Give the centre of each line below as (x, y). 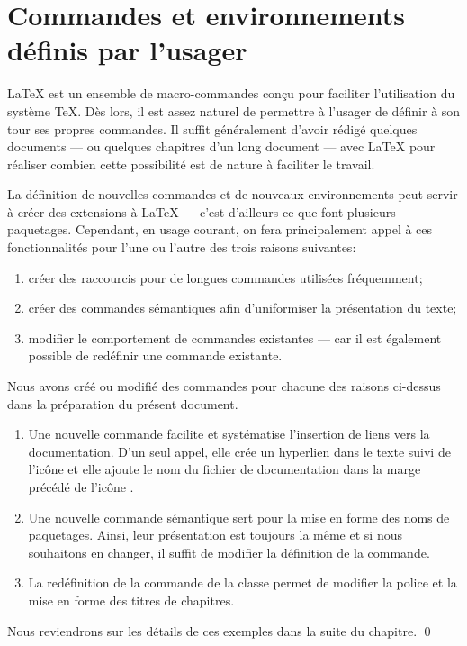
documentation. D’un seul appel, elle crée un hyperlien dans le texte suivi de (239, 451)
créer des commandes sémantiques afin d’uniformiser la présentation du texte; (242, 308)
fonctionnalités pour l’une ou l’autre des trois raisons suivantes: (182, 247)
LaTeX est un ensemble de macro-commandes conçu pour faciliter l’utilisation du (231, 93)
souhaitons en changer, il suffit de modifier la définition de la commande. (229, 552)
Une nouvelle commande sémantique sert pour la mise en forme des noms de (239, 517)
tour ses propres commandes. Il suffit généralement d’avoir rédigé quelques (212, 128)
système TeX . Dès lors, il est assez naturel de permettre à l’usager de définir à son (234, 110)
